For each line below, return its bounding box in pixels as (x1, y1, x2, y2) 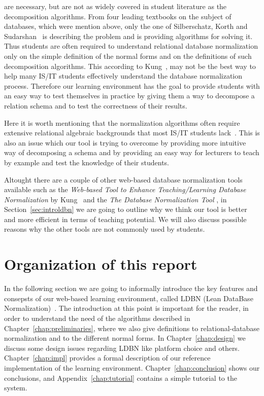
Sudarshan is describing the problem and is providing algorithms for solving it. (4, 30, 253, 41)
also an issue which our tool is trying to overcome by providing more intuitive (4, 137, 246, 148)
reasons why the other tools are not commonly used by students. (4, 224, 205, 234)
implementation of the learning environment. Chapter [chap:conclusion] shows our (4, 362, 260, 373)
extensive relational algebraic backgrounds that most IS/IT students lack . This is (4, 127, 260, 138)
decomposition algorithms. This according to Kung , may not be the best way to (4, 60, 256, 71)
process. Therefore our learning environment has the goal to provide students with (4, 80, 260, 91)
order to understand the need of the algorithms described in (4, 312, 190, 323)
